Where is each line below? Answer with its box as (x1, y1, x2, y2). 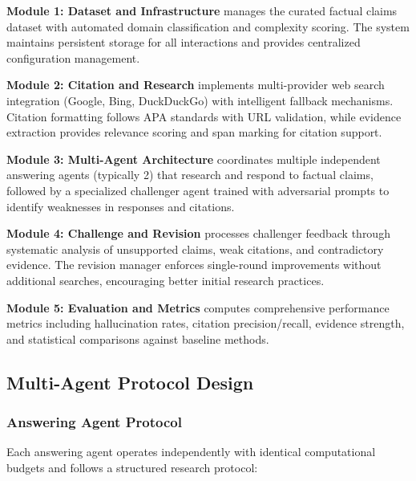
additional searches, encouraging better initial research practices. (6, 271, 325, 288)
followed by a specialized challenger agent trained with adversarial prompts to (6, 181, 390, 198)
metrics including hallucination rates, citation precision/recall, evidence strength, (6, 315, 405, 332)
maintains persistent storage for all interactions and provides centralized (6, 34, 361, 51)
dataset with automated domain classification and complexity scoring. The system (6, 18, 410, 35)
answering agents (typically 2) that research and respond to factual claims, (6, 166, 374, 183)
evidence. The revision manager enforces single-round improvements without (6, 256, 382, 273)
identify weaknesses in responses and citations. (6, 198, 235, 214)
